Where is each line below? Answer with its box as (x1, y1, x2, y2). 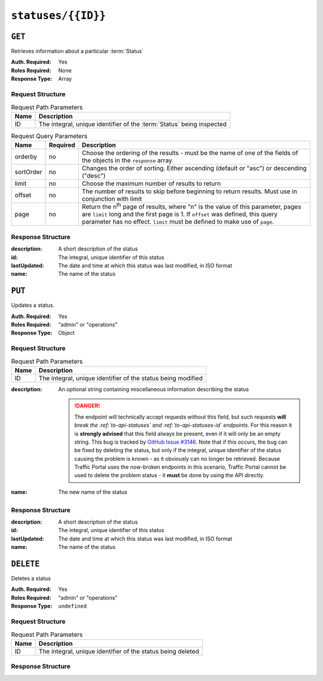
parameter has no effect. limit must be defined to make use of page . (81, 218, 275, 226)
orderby (14, 152, 37, 161)
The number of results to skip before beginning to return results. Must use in (81, 187, 297, 196)
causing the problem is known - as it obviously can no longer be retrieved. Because (74, 455, 281, 462)
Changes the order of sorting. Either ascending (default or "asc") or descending (81, 164, 307, 173)
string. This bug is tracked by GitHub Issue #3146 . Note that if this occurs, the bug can (74, 438, 288, 445)
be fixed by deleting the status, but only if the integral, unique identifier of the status (74, 447, 282, 454)
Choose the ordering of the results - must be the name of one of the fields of (81, 149, 298, 157)
